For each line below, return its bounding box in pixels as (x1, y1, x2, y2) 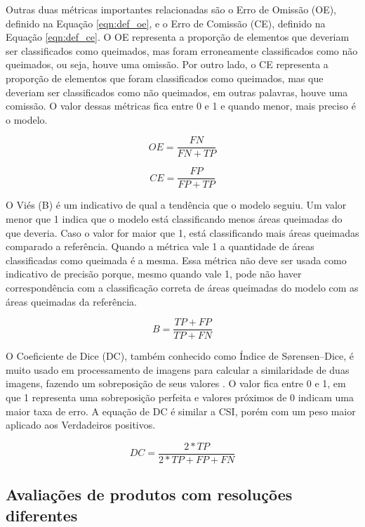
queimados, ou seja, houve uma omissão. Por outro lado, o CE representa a (6, 57, 328, 72)
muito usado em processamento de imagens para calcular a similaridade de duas (6, 362, 350, 377)
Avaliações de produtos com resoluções (6, 483, 293, 505)
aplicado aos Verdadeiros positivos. (6, 417, 156, 432)
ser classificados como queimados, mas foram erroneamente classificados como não (6, 43, 358, 58)
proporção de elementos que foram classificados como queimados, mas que (6, 70, 324, 85)
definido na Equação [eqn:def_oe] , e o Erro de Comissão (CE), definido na (6, 15, 326, 30)
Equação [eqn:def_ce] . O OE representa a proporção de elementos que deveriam (6, 30, 350, 44)
